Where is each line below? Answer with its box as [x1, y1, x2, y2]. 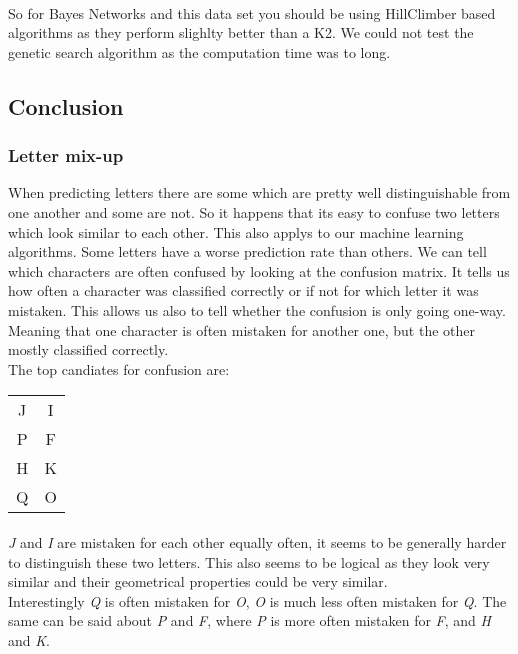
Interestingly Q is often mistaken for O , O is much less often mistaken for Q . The [8, 590, 507, 611]
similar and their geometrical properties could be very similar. [8, 571, 388, 592]
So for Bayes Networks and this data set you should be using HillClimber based [8, 2, 496, 23]
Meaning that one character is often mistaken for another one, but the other [8, 319, 476, 340]
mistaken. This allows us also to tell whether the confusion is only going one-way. [8, 299, 506, 320]
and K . [8, 629, 50, 650]
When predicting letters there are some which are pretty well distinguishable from [8, 182, 511, 203]
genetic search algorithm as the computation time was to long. [8, 41, 391, 62]
